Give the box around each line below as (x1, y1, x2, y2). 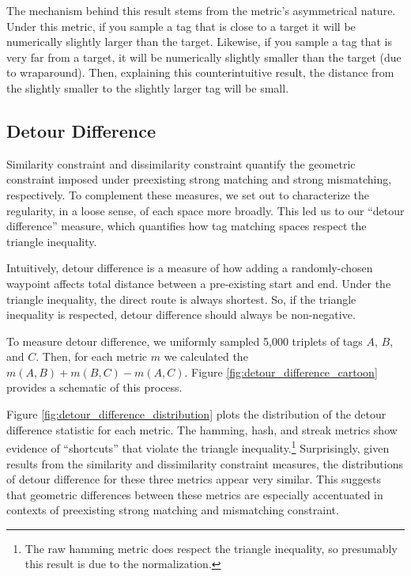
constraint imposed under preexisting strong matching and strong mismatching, (6, 171, 392, 188)
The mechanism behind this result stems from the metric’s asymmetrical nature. (6, 2, 396, 18)
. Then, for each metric (36, 348, 148, 365)
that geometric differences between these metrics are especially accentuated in (6, 486, 383, 502)
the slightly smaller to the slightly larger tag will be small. (6, 79, 289, 96)
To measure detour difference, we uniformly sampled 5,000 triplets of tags (6, 332, 363, 349)
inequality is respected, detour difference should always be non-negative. (6, 306, 356, 323)
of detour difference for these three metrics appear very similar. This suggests (6, 471, 382, 487)
